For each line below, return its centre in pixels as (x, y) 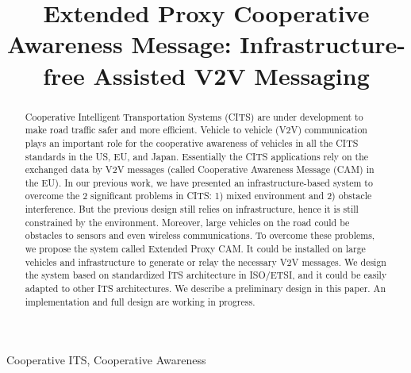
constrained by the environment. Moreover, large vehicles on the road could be (187, 222)
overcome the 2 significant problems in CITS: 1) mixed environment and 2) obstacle (198, 196)
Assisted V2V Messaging (231, 75)
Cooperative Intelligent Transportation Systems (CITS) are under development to (194, 116)
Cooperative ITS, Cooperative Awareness (106, 360)
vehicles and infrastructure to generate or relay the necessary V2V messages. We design (205, 261)
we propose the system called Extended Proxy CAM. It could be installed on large (195, 249)
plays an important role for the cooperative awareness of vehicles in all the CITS (192, 142)
